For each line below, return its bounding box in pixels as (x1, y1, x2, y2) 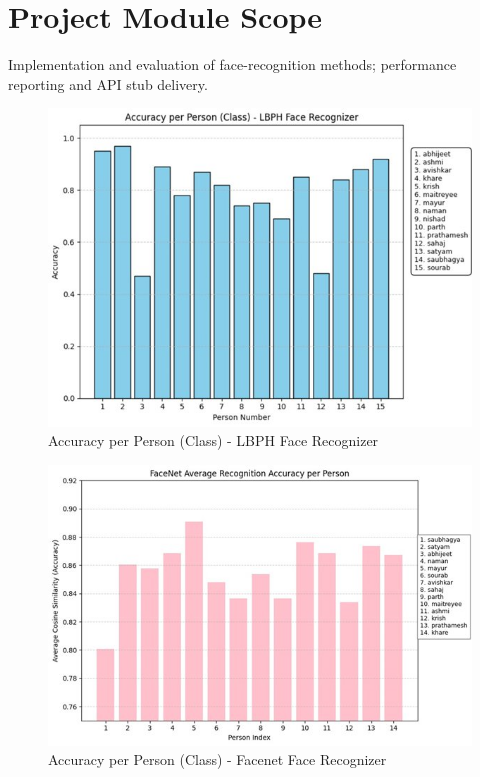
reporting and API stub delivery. (8, 73, 208, 94)
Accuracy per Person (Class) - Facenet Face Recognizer (48, 749, 387, 770)
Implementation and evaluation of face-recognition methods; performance (8, 54, 457, 75)
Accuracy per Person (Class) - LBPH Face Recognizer (48, 430, 379, 451)
